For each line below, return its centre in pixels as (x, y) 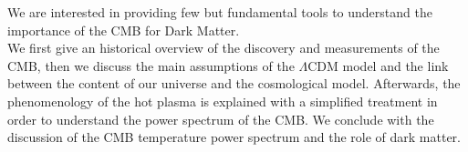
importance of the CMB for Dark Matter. (124, 30)
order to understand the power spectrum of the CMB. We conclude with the (221, 119)
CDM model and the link (378, 65)
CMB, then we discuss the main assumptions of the (151, 65)
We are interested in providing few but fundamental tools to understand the (220, 12)
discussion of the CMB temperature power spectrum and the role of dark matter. (234, 137)
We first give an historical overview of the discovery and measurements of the (224, 48)
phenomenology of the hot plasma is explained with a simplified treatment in (223, 101)
